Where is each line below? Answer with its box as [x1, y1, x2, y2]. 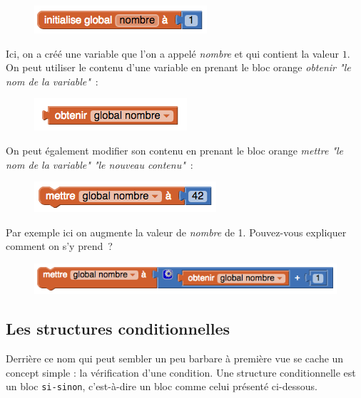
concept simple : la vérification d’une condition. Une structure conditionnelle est [6, 365, 356, 379]
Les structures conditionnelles [6, 318, 230, 340]
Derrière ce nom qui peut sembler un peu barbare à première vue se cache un [6, 351, 344, 366]
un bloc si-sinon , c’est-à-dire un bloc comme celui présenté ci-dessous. [6, 379, 317, 394]
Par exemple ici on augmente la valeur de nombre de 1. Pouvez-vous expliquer [6, 224, 347, 239]
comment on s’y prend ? [6, 239, 113, 253]
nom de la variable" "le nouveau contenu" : [6, 157, 193, 172]
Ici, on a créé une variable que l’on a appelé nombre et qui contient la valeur [6, 46, 339, 61]
